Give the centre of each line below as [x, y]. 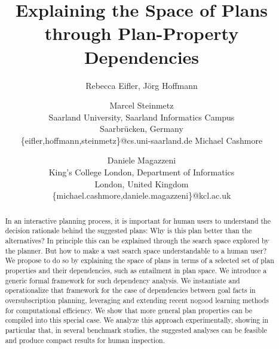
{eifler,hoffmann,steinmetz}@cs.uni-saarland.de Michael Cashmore [142, 140]
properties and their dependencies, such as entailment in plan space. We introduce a [136, 270]
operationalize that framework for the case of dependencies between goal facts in [130, 290]
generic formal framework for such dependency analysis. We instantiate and [122, 280]
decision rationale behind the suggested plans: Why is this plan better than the [128, 231]
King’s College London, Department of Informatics [142, 172]
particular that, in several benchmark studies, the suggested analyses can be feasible [136, 330]
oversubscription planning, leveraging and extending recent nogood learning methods [137, 300]
